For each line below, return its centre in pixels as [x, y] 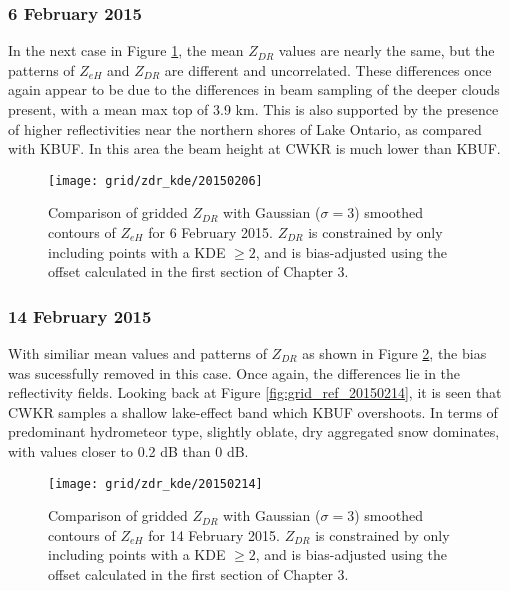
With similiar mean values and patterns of [137, 353]
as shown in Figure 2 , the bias [394, 353]
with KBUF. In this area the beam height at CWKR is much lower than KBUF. [254, 148]
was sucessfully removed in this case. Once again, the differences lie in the [234, 372]
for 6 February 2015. [210, 232]
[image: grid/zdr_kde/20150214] [155, 483]
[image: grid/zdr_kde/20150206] [155, 180]
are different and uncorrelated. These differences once [328, 69]
